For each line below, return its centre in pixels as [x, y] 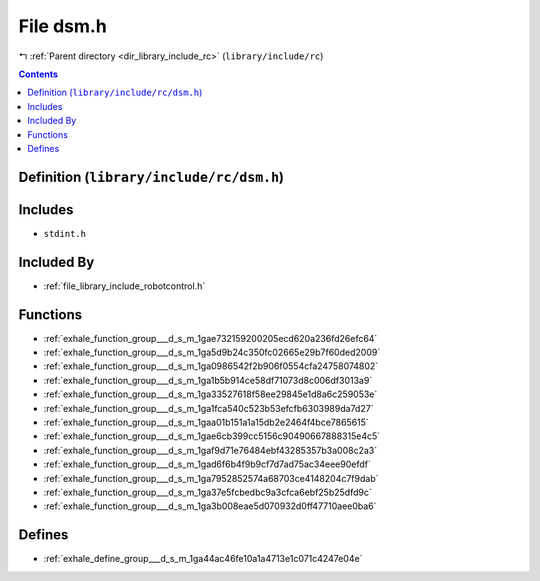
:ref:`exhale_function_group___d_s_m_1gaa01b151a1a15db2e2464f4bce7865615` [206, 422]
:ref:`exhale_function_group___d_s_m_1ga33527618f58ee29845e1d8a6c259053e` [210, 394]
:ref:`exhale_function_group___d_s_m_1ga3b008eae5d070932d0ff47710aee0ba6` [210, 506]
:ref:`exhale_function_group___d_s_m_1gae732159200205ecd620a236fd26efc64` [210, 338]
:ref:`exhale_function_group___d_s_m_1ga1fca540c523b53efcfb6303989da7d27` [208, 408]
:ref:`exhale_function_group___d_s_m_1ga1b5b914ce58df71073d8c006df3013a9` [208, 380]
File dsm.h [62, 26]
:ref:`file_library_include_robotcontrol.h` [124, 286]
